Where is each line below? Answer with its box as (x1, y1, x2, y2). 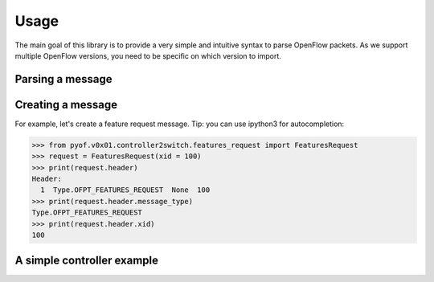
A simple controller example (14, 254, 159, 268)
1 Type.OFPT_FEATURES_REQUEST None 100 (40, 186, 211, 194)
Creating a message (14, 97, 118, 112)
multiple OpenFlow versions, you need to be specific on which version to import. (14, 51, 281, 60)
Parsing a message (14, 72, 113, 86)
